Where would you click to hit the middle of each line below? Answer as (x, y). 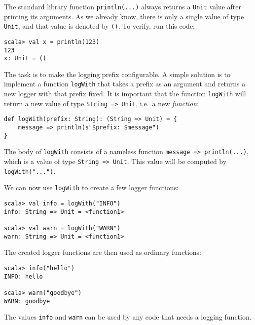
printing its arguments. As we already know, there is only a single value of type (124, 16)
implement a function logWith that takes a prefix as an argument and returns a (125, 84)
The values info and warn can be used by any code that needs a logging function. (128, 317)
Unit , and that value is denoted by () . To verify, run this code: (100, 26)
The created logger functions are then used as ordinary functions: (103, 252)
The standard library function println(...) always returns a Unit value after (123, 6)
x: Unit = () (25, 59)
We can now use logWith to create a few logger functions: (91, 187)
